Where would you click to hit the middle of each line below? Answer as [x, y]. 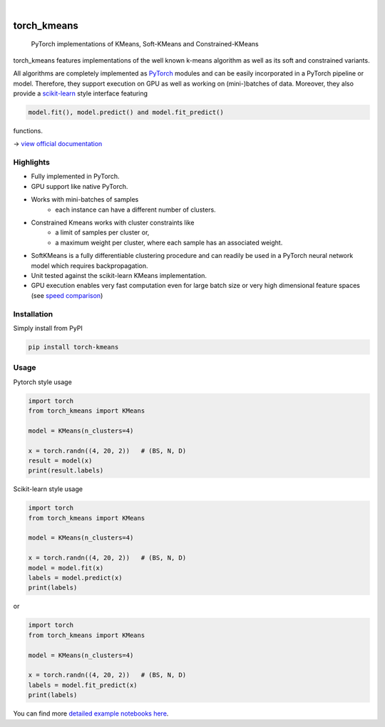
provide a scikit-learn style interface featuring [81, 93]
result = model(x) [60, 460]
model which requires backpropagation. [89, 265]
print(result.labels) [66, 471]
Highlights [31, 163]
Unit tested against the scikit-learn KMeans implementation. [119, 275]
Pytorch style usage [43, 382]
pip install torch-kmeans [73, 347]
